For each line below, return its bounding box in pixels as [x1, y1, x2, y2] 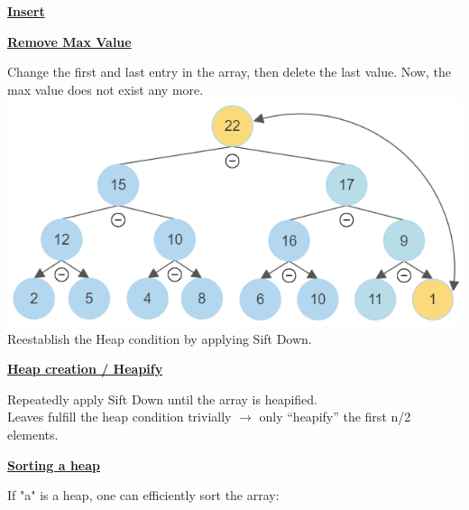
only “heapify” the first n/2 [259, 407, 411, 426]
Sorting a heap [7, 455, 100, 474]
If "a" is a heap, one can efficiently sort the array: [7, 486, 280, 505]
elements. [7, 424, 59, 443]
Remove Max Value [7, 32, 132, 51]
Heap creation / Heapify [7, 359, 163, 378]
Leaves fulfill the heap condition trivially [7, 407, 232, 426]
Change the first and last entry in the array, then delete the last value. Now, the [7, 62, 451, 81]
